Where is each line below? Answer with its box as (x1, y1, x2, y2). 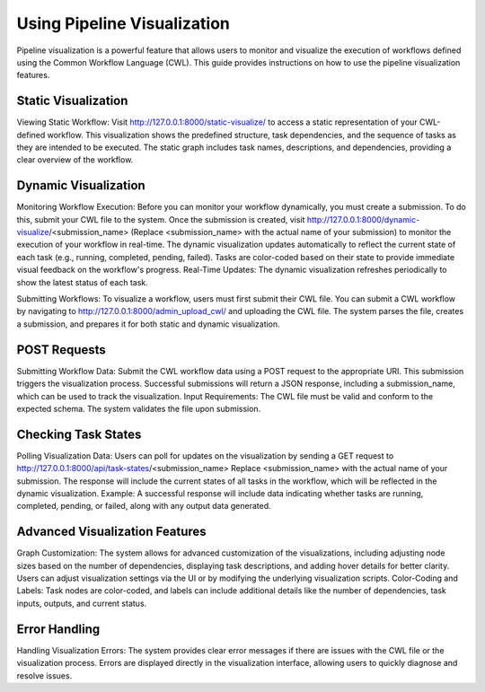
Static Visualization (16, 93, 128, 109)
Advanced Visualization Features (16, 524, 207, 539)
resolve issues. (16, 670, 73, 681)
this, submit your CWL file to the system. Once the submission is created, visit (16, 214, 305, 224)
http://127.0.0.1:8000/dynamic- (306, 214, 420, 224)
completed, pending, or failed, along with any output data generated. (16, 501, 271, 512)
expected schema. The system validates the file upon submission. (16, 403, 261, 414)
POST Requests (16, 342, 107, 357)
